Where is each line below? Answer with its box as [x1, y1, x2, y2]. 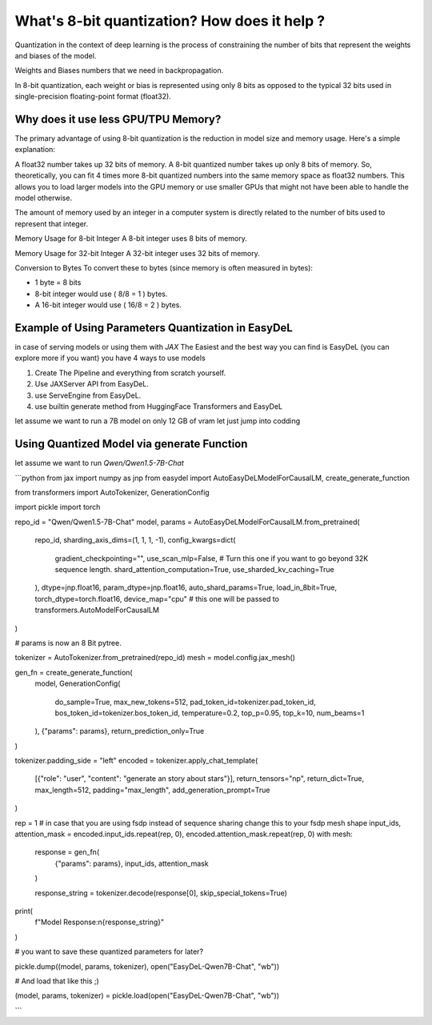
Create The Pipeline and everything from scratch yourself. [34, 368, 226, 378]
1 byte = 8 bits [34, 278, 82, 287]
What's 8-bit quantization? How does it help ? [14, 12, 326, 30]
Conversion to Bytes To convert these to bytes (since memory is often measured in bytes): [14, 262, 314, 272]
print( [14, 906, 34, 915]
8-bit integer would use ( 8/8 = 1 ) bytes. [34, 289, 168, 298]
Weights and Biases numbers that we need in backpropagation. [14, 66, 224, 75]
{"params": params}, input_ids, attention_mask [54, 859, 209, 868]
